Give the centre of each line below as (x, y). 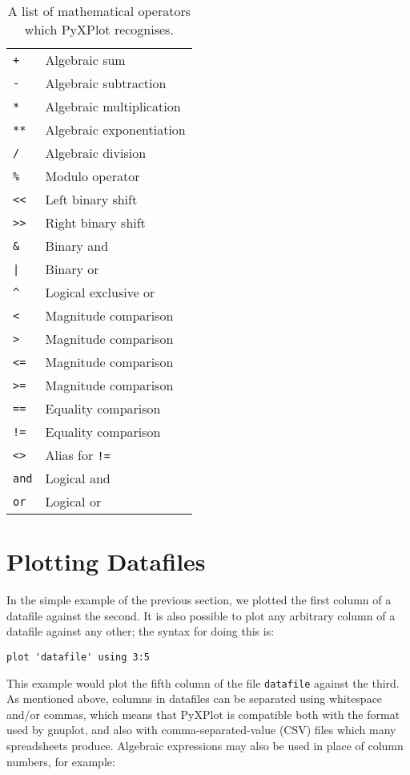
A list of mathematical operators (99, 11)
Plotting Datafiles (106, 561)
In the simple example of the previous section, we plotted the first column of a (199, 600)
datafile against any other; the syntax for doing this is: (141, 631)
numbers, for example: (61, 761)
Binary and (77, 246)
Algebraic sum (85, 60)
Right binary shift (95, 222)
